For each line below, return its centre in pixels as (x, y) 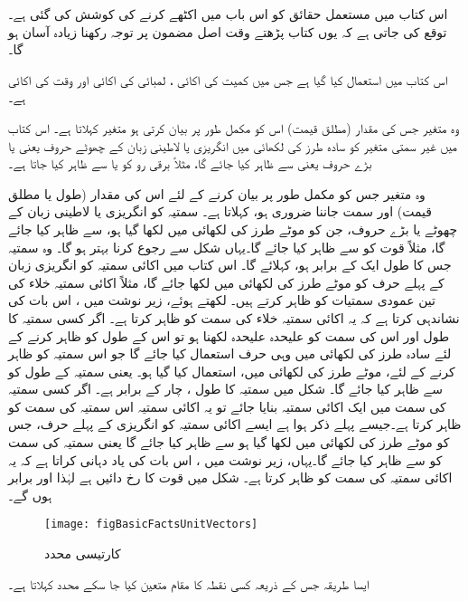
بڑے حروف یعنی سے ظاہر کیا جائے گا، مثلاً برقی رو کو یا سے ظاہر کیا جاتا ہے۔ (190, 163)
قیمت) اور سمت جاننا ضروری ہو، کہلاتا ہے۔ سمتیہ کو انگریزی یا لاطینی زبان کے (220, 211)
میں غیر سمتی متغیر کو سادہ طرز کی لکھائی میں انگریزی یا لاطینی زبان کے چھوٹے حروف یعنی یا (233, 145)
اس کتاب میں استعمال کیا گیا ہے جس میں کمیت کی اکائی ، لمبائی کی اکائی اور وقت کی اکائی (228, 79)
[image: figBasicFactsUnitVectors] (151, 525)
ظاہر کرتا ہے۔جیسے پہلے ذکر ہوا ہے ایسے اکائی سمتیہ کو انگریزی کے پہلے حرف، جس (235, 424)
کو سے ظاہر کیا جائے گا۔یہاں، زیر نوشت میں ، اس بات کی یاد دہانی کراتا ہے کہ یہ (225, 459)
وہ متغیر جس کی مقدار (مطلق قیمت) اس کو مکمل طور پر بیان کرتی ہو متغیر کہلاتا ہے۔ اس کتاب (234, 127)
